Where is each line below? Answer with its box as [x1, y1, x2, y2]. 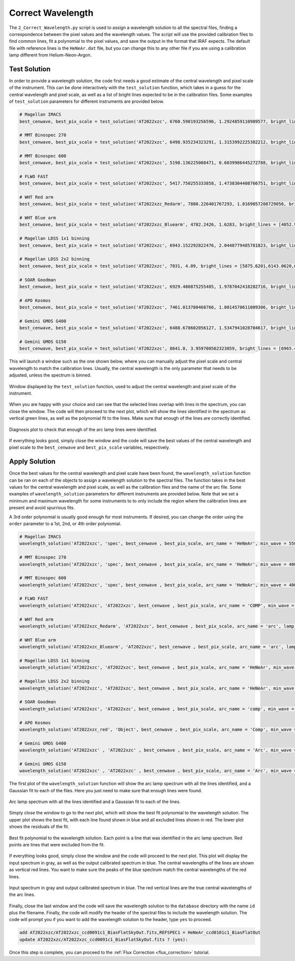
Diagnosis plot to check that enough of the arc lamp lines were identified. [9, 426, 157, 433]
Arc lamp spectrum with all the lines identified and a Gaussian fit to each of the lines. [9, 799, 181, 805]
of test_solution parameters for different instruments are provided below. [9, 98, 164, 104]
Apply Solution [9, 458, 56, 466]
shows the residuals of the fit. [9, 824, 69, 830]
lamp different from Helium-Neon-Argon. [9, 52, 92, 58]
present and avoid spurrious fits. [9, 505, 75, 511]
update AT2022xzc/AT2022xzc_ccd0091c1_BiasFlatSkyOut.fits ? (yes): [19, 936, 188, 942]
